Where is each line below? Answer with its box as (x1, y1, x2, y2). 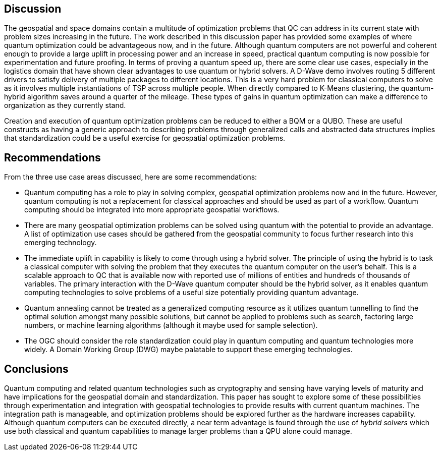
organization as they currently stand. (4, 101, 126, 110)
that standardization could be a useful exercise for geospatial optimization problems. (4, 134, 286, 143)
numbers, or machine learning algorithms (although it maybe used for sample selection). (24, 321, 318, 330)
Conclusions (4, 362, 69, 375)
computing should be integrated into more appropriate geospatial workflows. (24, 205, 280, 214)
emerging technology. (24, 238, 97, 247)
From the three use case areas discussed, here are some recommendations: (4, 173, 257, 182)
